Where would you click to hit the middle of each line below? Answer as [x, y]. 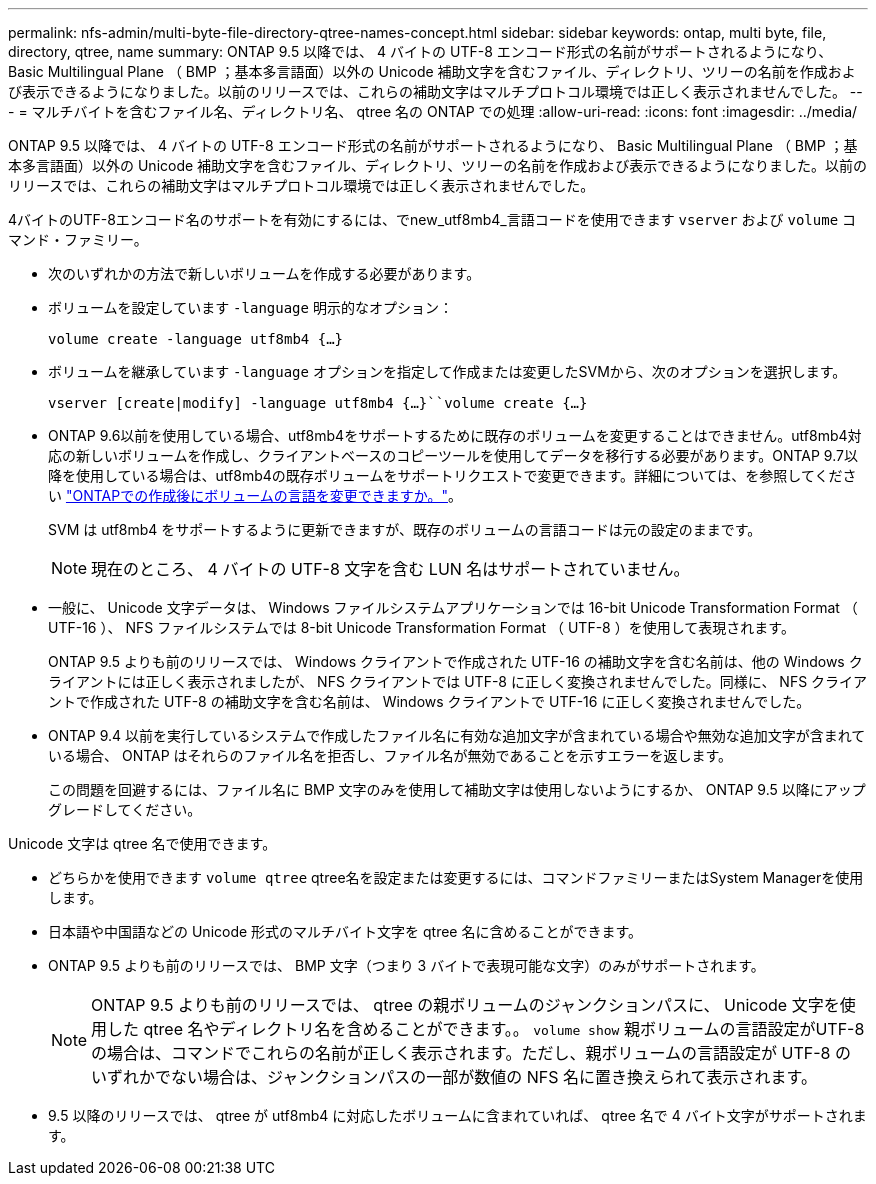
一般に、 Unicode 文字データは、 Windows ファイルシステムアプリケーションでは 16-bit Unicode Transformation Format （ [453, 607]
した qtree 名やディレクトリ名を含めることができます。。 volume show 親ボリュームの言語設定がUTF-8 [486, 1029]
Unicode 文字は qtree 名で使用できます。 [142, 843]
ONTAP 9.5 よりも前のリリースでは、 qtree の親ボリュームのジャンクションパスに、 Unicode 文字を [465, 1005]
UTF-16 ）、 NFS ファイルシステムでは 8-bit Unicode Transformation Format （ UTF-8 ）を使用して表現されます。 [421, 627]
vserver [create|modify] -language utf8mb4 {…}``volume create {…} [318, 403]
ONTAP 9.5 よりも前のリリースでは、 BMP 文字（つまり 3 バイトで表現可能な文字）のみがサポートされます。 [406, 965]
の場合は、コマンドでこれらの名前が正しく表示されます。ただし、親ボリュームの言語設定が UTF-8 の [471, 1053]
